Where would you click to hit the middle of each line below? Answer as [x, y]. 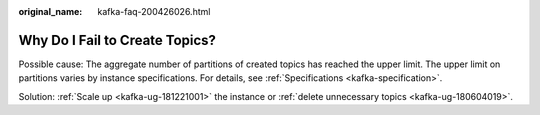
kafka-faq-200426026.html [154, 11]
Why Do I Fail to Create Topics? [117, 40]
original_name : [50, 11]
